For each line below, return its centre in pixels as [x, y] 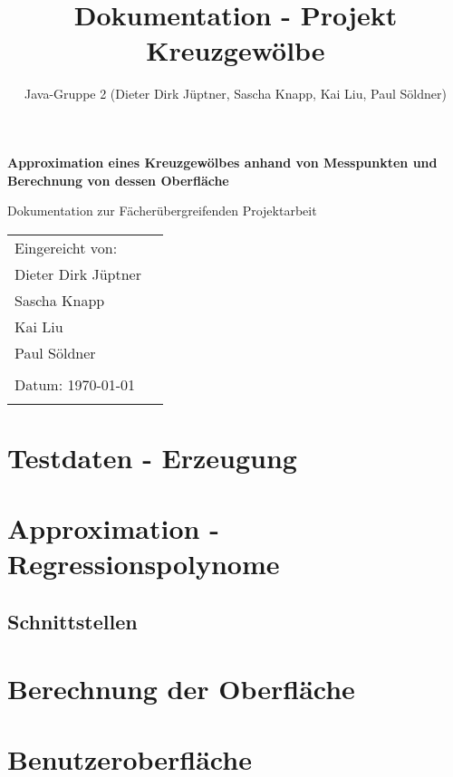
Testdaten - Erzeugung [152, 457]
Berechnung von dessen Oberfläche [118, 180]
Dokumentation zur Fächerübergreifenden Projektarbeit [162, 211]
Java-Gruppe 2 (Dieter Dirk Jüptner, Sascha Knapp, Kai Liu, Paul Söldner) [236, 94]
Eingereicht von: [66, 247]
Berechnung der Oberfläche [181, 688]
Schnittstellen [72, 622]
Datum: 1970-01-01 [75, 384]
